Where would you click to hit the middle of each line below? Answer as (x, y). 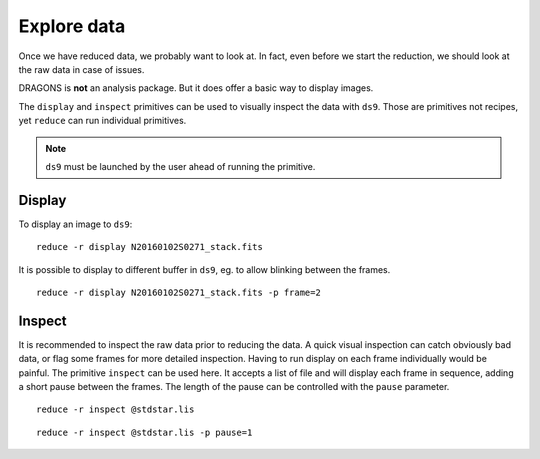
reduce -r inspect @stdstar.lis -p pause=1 (144, 432)
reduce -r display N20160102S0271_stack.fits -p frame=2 (179, 292)
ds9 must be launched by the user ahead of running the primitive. (180, 166)
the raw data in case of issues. (81, 69)
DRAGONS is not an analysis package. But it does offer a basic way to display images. (196, 88)
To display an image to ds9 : (75, 224)
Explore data (72, 26)
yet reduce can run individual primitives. (102, 121)
